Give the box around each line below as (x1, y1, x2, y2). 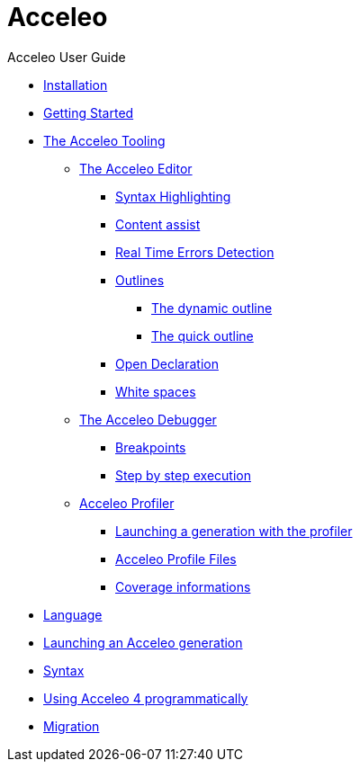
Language (43, 606, 103, 622)
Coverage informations (115, 578, 251, 595)
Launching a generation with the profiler (115, 523, 353, 539)
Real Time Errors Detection (115, 244, 274, 260)
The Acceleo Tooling (43, 132, 166, 148)
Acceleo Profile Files (115, 550, 237, 567)
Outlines (115, 272, 165, 288)
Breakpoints (115, 439, 186, 455)
